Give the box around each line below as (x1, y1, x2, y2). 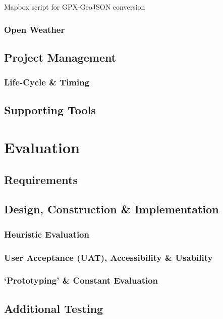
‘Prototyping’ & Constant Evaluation (4, 274, 158, 287)
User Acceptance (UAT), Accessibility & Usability (4, 251, 213, 263)
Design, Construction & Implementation (4, 201, 219, 217)
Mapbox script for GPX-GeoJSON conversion (4, 2, 145, 12)
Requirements (4, 171, 78, 187)
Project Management (4, 49, 117, 65)
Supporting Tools (4, 102, 96, 118)
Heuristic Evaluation (4, 227, 89, 240)
